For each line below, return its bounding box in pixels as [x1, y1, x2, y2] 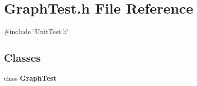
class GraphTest [4, 72, 56, 83]
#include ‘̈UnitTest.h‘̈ [4, 26, 69, 36]
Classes [4, 50, 41, 65]
